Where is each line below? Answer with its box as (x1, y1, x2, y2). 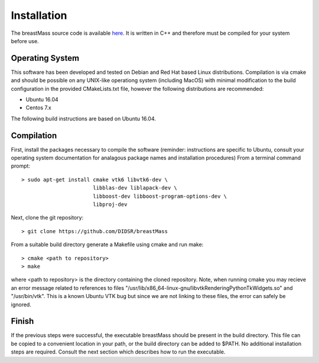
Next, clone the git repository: (11, 214, 84, 221)
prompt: (11, 162, 31, 169)
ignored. (11, 301, 32, 308)
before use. (11, 37, 39, 44)
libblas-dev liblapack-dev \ (92, 185, 177, 191)
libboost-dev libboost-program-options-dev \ (92, 192, 227, 200)
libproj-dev (92, 201, 128, 208)
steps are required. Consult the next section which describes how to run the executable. (11, 348, 226, 355)
